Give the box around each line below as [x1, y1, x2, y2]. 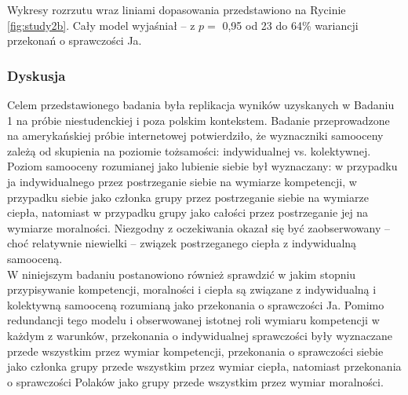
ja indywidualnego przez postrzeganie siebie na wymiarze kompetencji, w [7, 173, 357, 189]
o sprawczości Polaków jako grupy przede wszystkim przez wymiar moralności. [7, 373, 384, 390]
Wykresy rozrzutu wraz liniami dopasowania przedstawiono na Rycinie [7, 2, 346, 17]
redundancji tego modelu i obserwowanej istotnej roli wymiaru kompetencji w [7, 312, 380, 328]
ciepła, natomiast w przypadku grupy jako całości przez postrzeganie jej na [7, 204, 369, 221]
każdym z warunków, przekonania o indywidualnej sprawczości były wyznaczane [7, 327, 393, 343]
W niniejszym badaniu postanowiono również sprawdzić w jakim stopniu [7, 265, 356, 282]
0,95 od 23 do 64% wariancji [222, 16, 359, 33]
